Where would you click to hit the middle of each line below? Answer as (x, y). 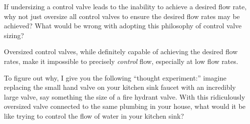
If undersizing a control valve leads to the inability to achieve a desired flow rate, (125, 6)
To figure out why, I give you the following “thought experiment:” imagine (115, 77)
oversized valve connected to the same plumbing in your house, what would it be (125, 106)
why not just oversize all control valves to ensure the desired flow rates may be (122, 16)
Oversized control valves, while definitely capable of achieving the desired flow (121, 52)
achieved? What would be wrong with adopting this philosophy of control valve (123, 26)
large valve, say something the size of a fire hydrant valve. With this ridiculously (125, 96)
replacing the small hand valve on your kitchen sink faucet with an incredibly (120, 87)
